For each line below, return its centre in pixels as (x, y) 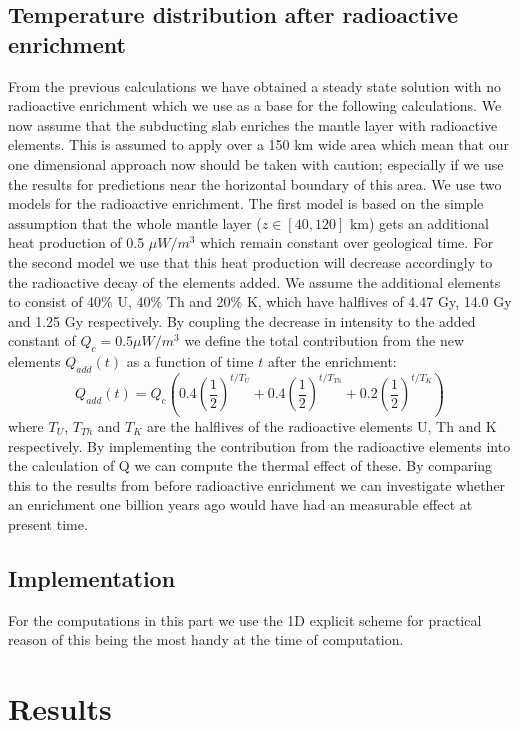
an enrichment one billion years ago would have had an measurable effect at (240, 504)
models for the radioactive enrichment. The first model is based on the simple (246, 203)
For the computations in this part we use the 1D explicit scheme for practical (245, 619)
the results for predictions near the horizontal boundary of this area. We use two (255, 183)
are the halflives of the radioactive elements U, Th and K (321, 425)
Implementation (92, 577)
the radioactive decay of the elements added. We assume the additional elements (254, 281)
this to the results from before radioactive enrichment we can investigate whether (257, 484)
